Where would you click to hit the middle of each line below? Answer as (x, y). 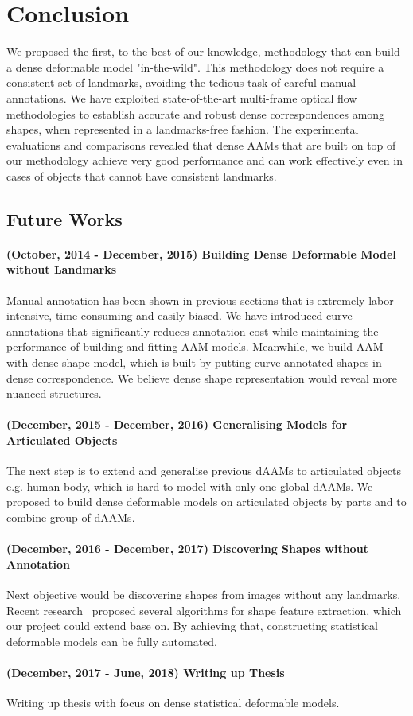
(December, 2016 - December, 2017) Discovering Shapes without (187, 549)
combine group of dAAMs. (71, 517)
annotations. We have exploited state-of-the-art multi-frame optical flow (182, 97)
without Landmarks (62, 269)
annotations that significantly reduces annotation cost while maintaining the (193, 331)
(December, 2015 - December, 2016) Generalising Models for (177, 424)
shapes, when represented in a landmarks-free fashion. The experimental (183, 129)
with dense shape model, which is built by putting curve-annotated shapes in (194, 362)
